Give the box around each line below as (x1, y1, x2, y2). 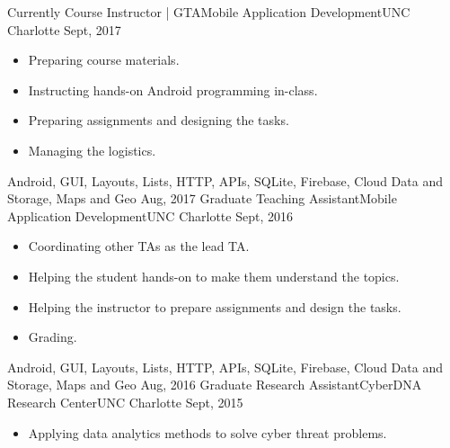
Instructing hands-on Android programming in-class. (28, 80, 318, 99)
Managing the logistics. (28, 140, 156, 159)
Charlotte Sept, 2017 (7, 20, 121, 39)
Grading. (28, 327, 77, 346)
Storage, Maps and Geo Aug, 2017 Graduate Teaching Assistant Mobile (7, 189, 397, 208)
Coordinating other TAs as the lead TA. (28, 237, 250, 255)
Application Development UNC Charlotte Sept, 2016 (7, 206, 293, 225)
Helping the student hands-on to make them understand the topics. (28, 266, 400, 285)
